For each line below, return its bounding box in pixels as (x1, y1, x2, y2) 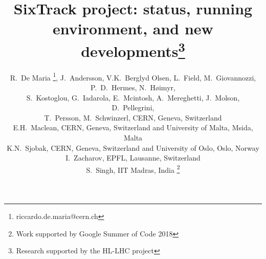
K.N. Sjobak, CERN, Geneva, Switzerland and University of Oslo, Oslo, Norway (7, 142, 259, 153)
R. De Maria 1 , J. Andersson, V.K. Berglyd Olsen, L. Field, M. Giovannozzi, (10, 70, 256, 83)
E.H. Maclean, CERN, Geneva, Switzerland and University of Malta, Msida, (13, 122, 253, 133)
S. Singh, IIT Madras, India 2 (86, 163, 180, 175)
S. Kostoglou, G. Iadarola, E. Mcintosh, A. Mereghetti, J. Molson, (26, 92, 240, 103)
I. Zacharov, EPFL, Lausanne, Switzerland (65, 152, 201, 163)
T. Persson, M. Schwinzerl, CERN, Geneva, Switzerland (44, 112, 222, 123)
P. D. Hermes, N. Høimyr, (91, 82, 175, 93)
